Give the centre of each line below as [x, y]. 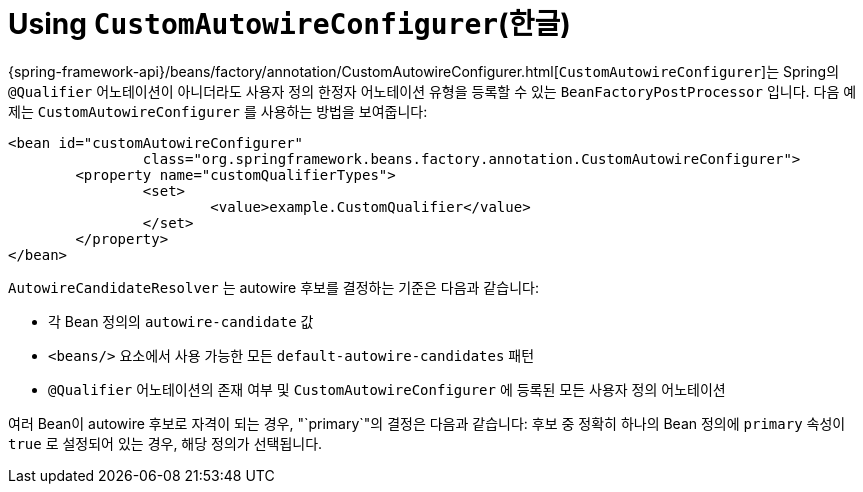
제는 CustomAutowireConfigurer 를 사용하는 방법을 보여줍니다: [218, 111]
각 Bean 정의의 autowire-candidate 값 [181, 321]
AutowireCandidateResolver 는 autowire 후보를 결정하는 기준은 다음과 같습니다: [273, 287]
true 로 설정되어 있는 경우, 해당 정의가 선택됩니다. [165, 443]
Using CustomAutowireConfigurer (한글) [289, 24]
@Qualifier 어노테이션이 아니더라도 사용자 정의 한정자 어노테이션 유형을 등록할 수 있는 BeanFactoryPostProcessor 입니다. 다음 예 [432, 91]
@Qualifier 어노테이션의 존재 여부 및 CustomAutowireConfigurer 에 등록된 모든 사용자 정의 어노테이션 [387, 389]
